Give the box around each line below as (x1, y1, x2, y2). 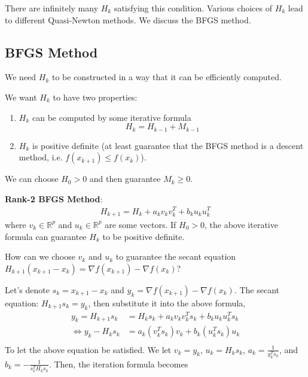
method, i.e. (19, 151, 63, 163)
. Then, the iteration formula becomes (48, 357, 188, 370)
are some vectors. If (105, 218, 176, 230)
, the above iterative (205, 218, 278, 230)
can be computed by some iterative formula (32, 111, 191, 123)
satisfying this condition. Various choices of (114, 2, 273, 14)
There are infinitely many (5, 2, 99, 14)
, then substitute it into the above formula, (88, 296, 246, 309)
